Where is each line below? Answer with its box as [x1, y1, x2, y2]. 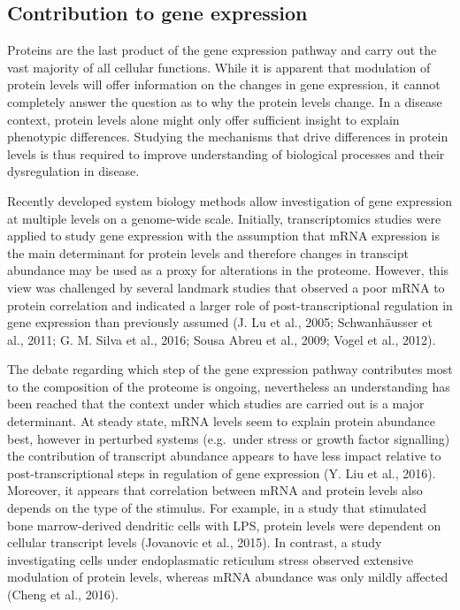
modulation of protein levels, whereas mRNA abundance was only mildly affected [7, 568, 448, 586]
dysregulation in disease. [7, 162, 140, 180]
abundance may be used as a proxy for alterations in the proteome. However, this [7, 261, 449, 279]
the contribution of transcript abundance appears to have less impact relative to [7, 446, 441, 465]
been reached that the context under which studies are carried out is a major [7, 394, 425, 413]
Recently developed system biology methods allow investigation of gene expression [7, 191, 453, 210]
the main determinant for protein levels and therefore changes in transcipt [7, 243, 409, 262]
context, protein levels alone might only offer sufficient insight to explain [7, 110, 400, 128]
